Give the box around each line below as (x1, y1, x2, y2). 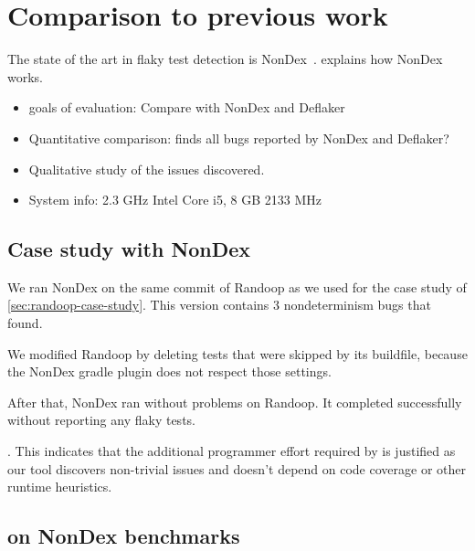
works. (7, 67, 44, 86)
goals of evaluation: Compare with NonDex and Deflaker (28, 98, 345, 117)
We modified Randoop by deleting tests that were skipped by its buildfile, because (7, 344, 468, 363)
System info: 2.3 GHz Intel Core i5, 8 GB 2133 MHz (28, 190, 322, 209)
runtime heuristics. (7, 477, 112, 496)
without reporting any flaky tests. (7, 410, 195, 429)
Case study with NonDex (7, 235, 251, 263)
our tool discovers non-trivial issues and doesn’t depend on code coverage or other (7, 459, 466, 478)
